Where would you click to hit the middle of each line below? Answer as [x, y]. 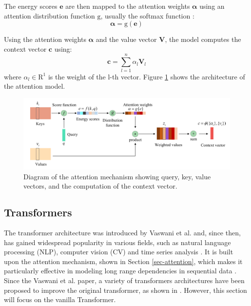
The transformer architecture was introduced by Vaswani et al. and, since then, [122, 233]
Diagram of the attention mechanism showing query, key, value [117, 176]
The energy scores [31, 6]
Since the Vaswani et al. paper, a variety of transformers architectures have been [124, 280]
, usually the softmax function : [147, 15]
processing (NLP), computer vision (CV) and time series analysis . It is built [119, 252]
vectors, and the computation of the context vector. [100, 186]
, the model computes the [203, 39]
